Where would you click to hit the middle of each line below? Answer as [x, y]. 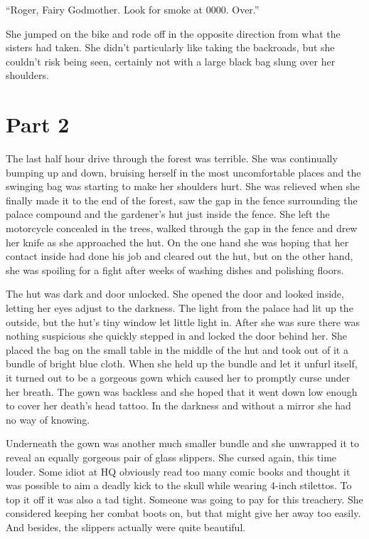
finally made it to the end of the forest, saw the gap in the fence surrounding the [182, 200]
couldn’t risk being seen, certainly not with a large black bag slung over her [171, 61]
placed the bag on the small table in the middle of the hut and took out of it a [177, 349]
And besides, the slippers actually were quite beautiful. [126, 527]
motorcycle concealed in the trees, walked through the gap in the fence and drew [182, 228]
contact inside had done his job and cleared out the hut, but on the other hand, [180, 256]
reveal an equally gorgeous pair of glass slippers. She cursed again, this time [171, 457]
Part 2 [38, 124]
